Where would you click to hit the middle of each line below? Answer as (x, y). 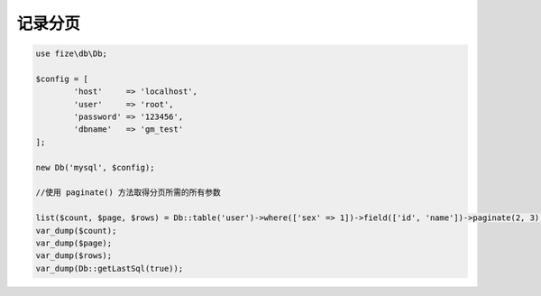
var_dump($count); (76, 231)
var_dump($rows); (74, 256)
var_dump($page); (74, 243)
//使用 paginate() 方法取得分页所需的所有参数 (128, 193)
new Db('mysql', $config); (95, 167)
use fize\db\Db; (72, 54)
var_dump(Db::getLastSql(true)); (110, 268)
